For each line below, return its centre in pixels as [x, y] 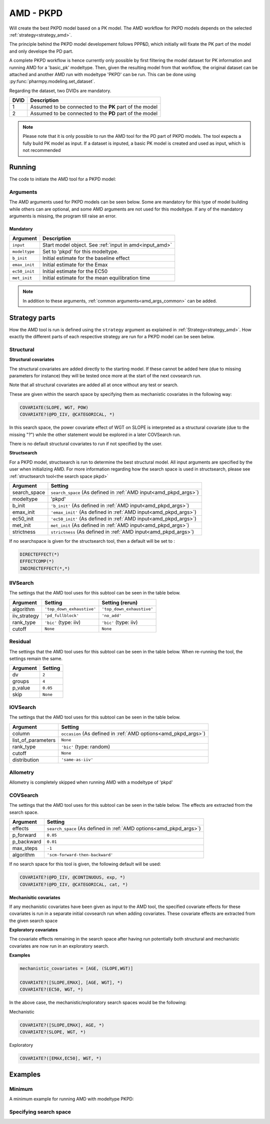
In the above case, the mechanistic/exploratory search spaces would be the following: [98, 1003]
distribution [26, 760]
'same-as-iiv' [77, 760]
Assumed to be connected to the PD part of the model [94, 114]
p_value [21, 688]
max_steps [25, 848]
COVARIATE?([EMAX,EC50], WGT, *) [61, 1058]
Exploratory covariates [33, 930]
